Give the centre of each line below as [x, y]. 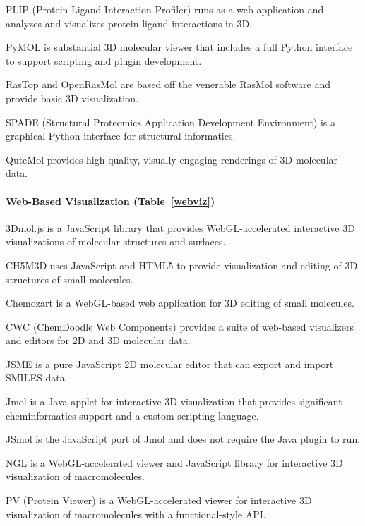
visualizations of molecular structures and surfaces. [116, 241]
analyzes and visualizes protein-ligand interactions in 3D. [129, 23]
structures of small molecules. [70, 279]
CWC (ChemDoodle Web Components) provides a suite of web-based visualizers [180, 326]
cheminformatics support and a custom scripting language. [132, 415]
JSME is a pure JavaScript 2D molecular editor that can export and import [170, 363]
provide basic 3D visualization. [72, 98]
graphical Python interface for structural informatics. [121, 136]
